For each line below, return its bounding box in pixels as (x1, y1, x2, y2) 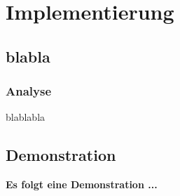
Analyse (6, 82, 52, 100)
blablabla (6, 110, 46, 124)
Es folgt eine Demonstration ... (6, 177, 158, 192)
